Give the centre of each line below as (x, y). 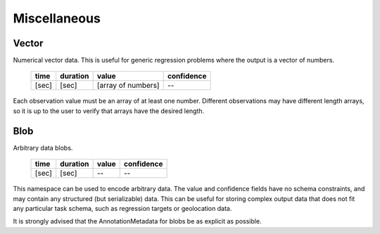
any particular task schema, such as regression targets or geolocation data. (122, 208)
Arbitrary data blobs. (43, 148)
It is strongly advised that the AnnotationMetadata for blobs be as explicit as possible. (137, 221)
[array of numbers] (128, 86)
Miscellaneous (57, 18)
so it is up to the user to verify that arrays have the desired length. (109, 111)
